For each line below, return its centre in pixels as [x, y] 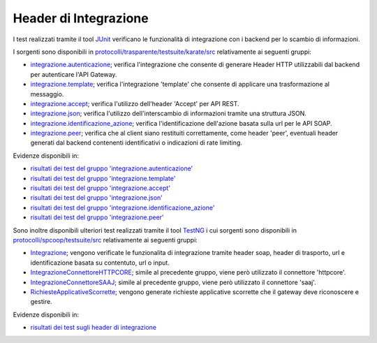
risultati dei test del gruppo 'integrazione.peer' [97, 217]
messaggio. [47, 94]
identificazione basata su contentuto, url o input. [100, 263]
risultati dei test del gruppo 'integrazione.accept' [101, 188]
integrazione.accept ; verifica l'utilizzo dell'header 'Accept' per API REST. [135, 103]
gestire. [41, 302]
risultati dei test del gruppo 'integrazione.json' [97, 198]
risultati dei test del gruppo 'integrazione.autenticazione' [112, 168]
